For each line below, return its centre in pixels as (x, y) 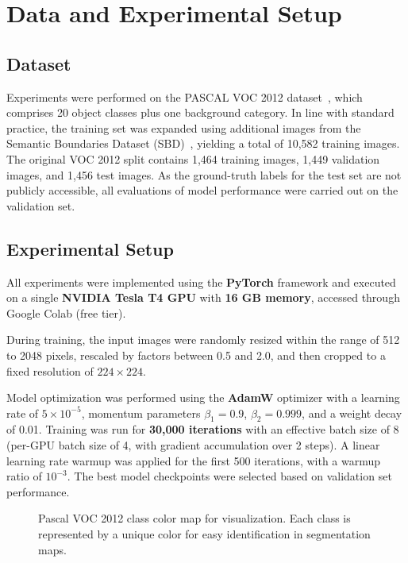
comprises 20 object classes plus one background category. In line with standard (200, 112)
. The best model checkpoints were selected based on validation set (229, 476)
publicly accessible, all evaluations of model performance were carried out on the (202, 190)
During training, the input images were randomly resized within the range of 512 (203, 339)
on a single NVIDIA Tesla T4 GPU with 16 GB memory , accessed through (203, 297)
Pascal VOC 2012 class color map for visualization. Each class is (194, 518)
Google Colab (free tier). (66, 312)
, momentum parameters (141, 413)
